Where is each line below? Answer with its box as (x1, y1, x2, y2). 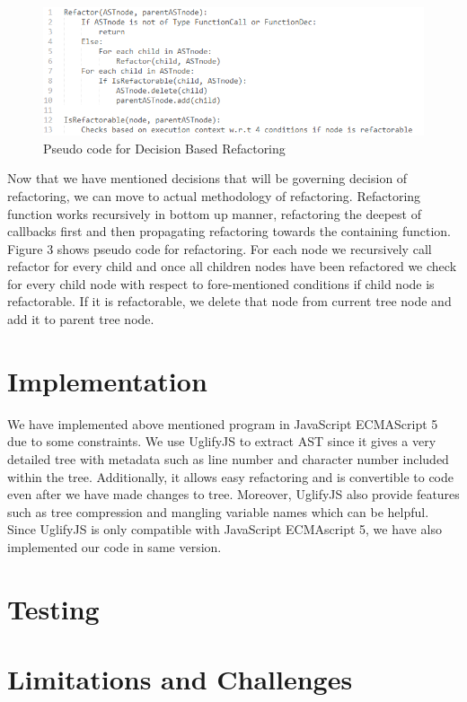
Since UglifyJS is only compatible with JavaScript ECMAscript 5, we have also (7, 520, 442, 539)
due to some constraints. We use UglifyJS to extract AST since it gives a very (7, 432, 436, 451)
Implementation (7, 362, 207, 399)
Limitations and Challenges (7, 661, 353, 698)
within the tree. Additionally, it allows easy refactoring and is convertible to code (7, 467, 454, 486)
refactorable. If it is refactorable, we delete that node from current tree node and (7, 292, 452, 311)
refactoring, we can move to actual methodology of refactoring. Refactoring (7, 186, 421, 205)
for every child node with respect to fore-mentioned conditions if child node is (7, 274, 435, 293)
